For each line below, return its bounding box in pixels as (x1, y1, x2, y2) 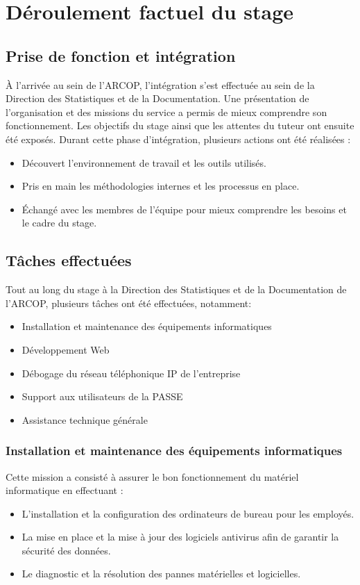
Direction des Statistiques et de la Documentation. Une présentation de (6, 91, 309, 106)
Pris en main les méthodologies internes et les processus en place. (22, 179, 300, 193)
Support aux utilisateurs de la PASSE (22, 389, 183, 404)
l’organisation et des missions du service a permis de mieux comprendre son (6, 104, 327, 119)
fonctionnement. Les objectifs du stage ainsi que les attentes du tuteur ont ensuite (6, 118, 354, 133)
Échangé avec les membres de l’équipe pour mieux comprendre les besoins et (22, 201, 347, 216)
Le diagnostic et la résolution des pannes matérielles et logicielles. (22, 566, 301, 581)
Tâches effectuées (6, 249, 132, 271)
